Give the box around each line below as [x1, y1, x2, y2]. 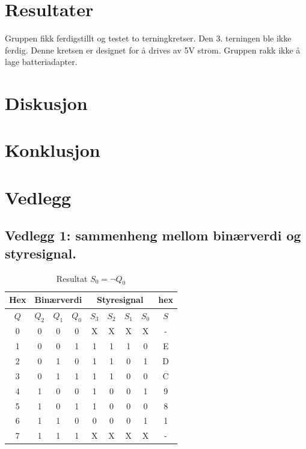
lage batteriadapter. [5, 55, 78, 68]
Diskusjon [5, 91, 88, 115]
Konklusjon [5, 138, 100, 162]
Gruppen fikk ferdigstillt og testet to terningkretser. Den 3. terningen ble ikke [5, 32, 292, 44]
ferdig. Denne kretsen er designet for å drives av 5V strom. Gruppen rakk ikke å [5, 43, 301, 56]
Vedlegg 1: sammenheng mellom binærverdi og [5, 226, 301, 245]
